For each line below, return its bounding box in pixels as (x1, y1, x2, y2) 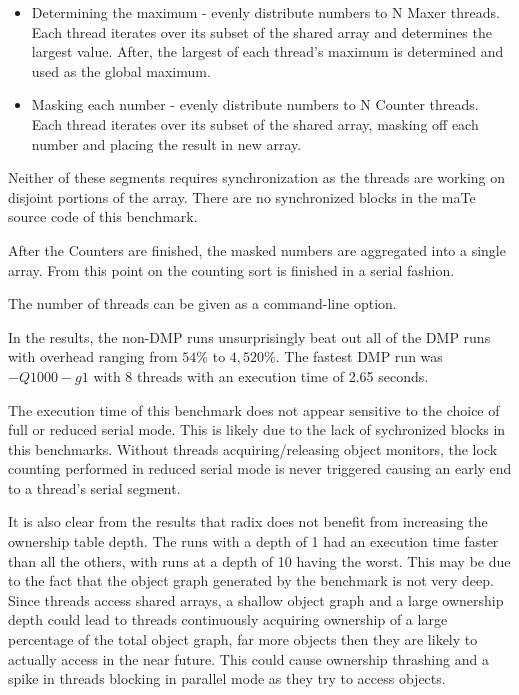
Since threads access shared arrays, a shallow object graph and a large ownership (8, 589, 504, 610)
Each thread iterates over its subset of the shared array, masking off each (31, 113, 479, 134)
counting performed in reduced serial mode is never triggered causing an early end (8, 458, 512, 479)
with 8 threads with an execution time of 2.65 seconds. (93, 365, 429, 386)
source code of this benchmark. (8, 206, 198, 227)
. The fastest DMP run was (275, 346, 443, 367)
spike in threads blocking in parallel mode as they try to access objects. (8, 668, 446, 689)
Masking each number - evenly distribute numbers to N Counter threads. (31, 94, 479, 115)
